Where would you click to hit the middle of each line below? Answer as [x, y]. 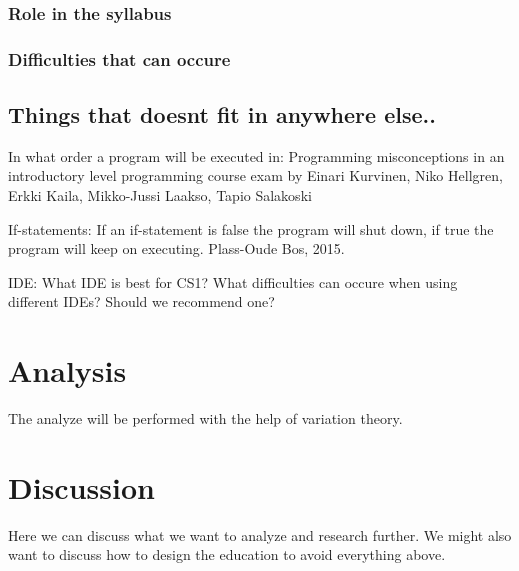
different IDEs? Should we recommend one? [141, 301]
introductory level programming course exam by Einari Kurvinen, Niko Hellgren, [255, 175]
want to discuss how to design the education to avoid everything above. [227, 554]
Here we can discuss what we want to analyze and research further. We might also [260, 534]
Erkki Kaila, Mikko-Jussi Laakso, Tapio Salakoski [160, 195]
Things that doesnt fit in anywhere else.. [222, 114]
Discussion [81, 486]
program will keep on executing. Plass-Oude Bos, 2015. [176, 248]
